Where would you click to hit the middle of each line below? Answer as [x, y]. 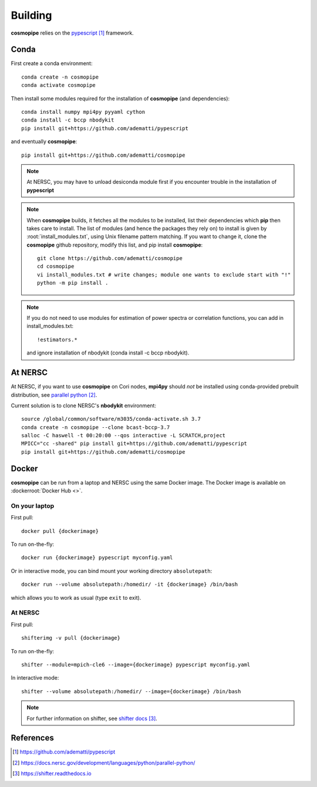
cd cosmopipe [56, 266]
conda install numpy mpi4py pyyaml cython [83, 112]
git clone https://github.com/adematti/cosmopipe [110, 259]
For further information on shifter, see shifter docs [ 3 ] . [92, 718]
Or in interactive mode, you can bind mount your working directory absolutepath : [112, 571]
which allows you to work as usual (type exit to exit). [76, 597]
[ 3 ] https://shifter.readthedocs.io [52, 774]
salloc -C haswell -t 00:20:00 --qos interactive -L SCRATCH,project [124, 435]
